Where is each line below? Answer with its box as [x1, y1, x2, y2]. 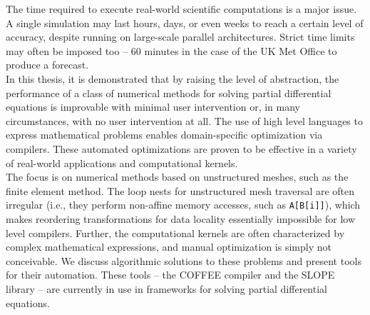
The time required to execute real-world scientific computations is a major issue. [6, 1, 357, 16]
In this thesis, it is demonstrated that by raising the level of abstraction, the [6, 71, 339, 86]
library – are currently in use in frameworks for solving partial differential [6, 281, 327, 296]
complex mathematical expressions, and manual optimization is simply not [6, 239, 332, 254]
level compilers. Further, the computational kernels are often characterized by [6, 225, 345, 240]
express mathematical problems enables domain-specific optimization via [6, 127, 323, 142]
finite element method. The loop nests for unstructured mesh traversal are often [6, 183, 355, 198]
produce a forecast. [6, 57, 89, 72]
